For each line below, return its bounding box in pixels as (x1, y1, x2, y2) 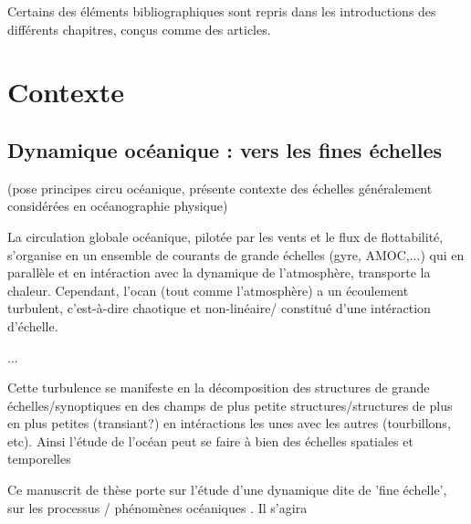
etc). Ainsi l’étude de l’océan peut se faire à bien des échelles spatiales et (7, 431, 413, 450)
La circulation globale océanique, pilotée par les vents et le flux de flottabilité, (7, 226, 444, 246)
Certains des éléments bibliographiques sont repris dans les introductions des (7, 2, 436, 20)
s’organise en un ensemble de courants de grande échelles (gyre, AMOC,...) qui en (7, 245, 465, 264)
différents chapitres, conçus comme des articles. (7, 19, 271, 38)
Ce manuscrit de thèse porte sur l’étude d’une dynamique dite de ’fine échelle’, (7, 480, 447, 499)
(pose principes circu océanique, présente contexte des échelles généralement (7, 178, 433, 197)
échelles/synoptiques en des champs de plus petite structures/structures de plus (7, 395, 453, 414)
